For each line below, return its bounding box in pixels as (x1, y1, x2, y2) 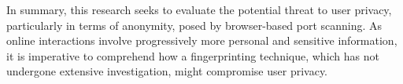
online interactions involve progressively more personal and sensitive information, (6, 32, 397, 49)
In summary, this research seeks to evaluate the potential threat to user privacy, (6, 2, 392, 17)
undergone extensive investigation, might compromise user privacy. (6, 63, 328, 79)
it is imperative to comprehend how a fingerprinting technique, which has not (6, 47, 379, 64)
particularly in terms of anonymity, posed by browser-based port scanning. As (6, 16, 383, 33)
